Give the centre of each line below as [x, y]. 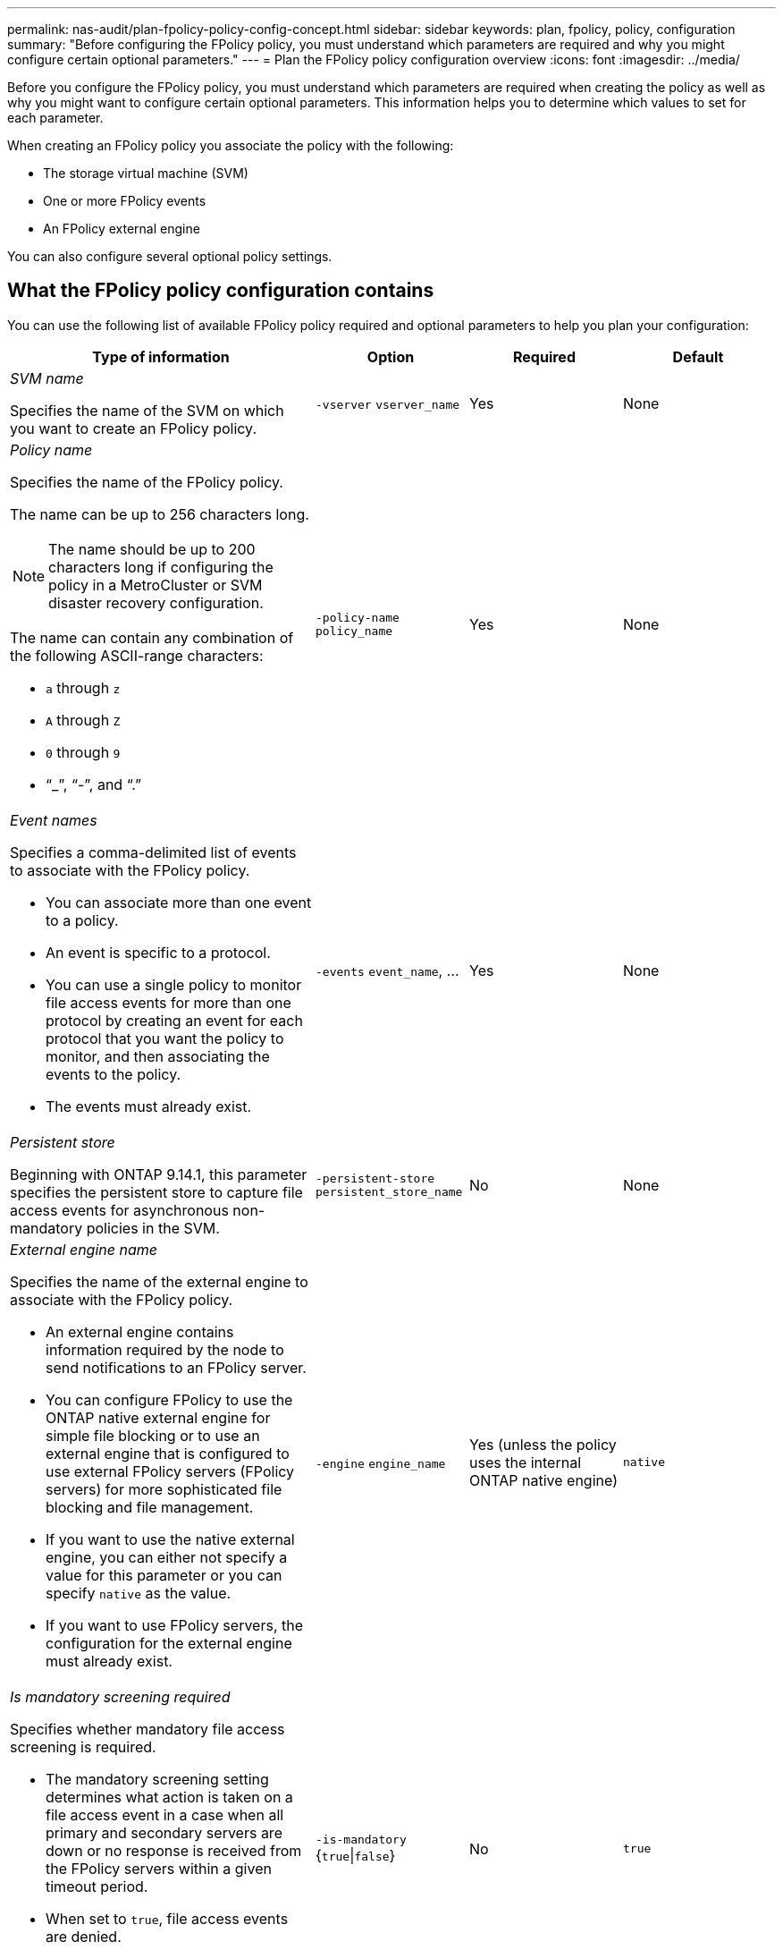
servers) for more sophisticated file [164, 1489]
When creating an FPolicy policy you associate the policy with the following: [231, 145]
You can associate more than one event [179, 902]
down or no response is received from [174, 1850]
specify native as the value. [139, 1593]
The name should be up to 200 [152, 549]
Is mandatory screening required [120, 1696]
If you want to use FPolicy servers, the [175, 1625]
